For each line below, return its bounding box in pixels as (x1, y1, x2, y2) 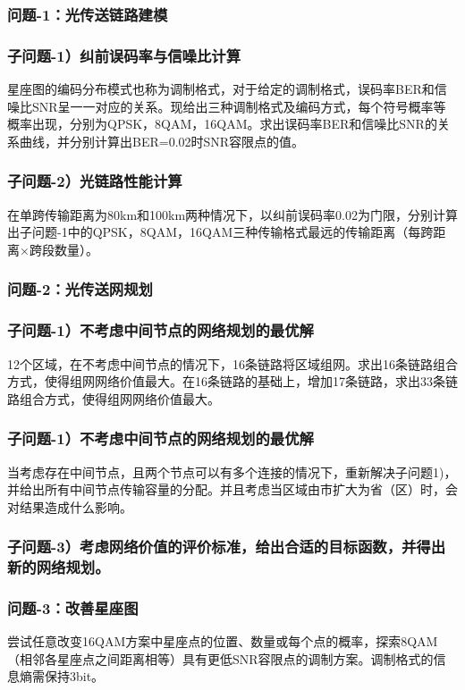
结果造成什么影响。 (19, 497, 132, 516)
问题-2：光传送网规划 (7, 278, 153, 300)
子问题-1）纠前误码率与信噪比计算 (7, 44, 241, 66)
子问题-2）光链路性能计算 (7, 170, 182, 192)
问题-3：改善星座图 (7, 596, 139, 618)
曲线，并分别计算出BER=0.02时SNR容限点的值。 (19, 131, 305, 150)
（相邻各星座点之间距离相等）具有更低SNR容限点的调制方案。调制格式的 (7, 649, 434, 668)
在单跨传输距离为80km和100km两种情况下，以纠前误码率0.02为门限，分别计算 (7, 205, 458, 223)
